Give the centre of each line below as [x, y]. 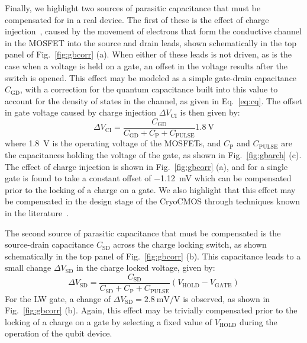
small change [28, 267]
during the [258, 321]
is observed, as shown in [227, 298]
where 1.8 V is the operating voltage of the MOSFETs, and [113, 143]
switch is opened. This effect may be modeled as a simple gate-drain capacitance [151, 77]
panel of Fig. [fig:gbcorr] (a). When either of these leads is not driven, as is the [148, 54]
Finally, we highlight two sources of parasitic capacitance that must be [133, 8]
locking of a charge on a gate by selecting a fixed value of [109, 321]
